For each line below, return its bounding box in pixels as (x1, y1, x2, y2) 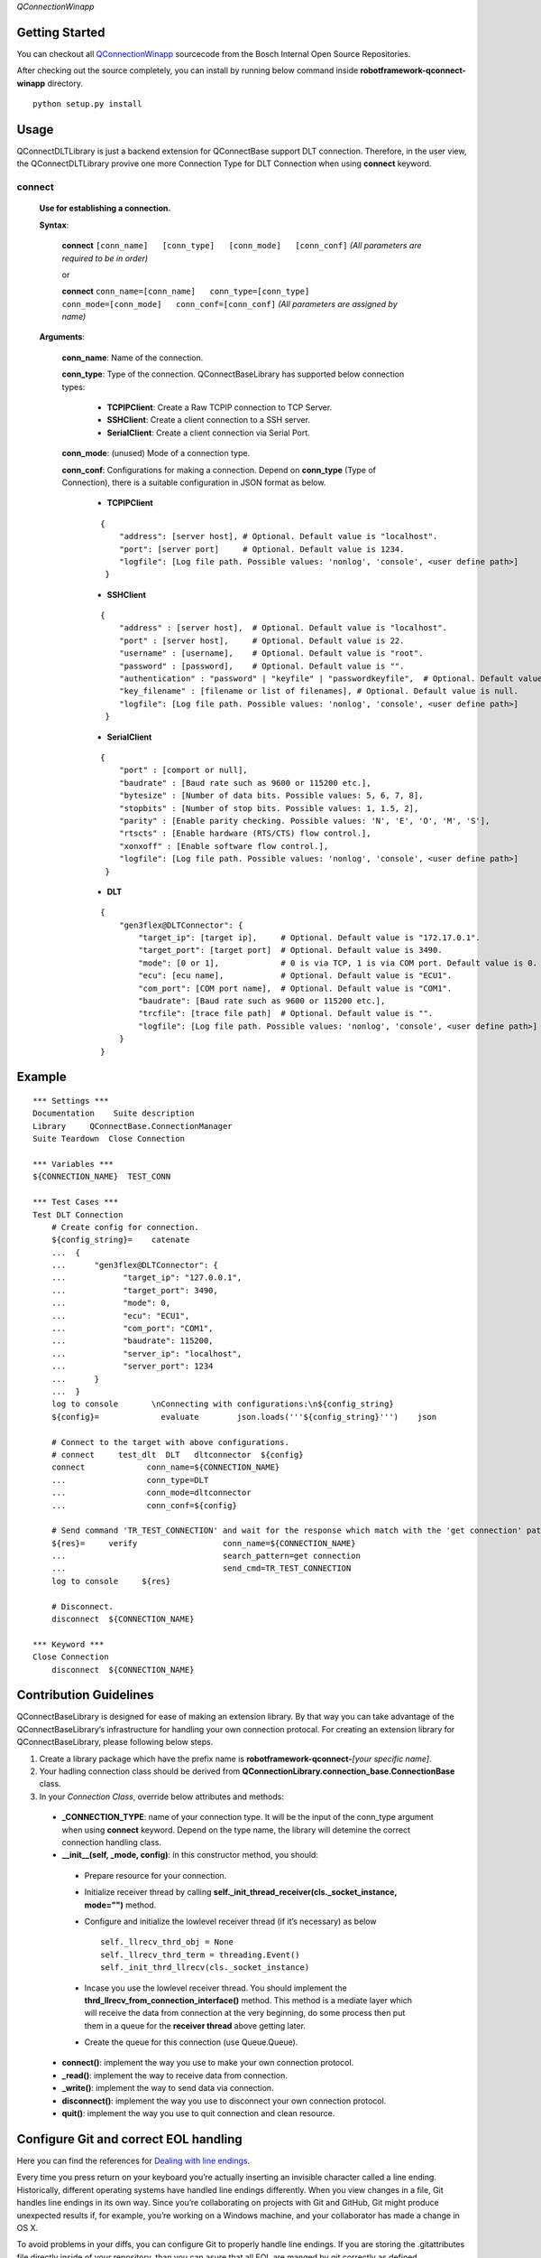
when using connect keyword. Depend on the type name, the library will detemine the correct (61, 1824, 410, 1835)
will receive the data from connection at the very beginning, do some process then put (84, 2008, 406, 2019)
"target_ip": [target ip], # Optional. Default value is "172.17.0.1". (138, 933, 481, 943)
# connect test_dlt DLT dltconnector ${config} (50, 1450, 304, 1460)
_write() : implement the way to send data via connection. (61, 2083, 274, 2094)
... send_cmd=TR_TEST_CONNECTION (50, 1563, 352, 1573)
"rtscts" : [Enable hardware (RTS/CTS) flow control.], (118, 828, 371, 839)
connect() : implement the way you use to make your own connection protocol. (61, 2057, 354, 2068)
